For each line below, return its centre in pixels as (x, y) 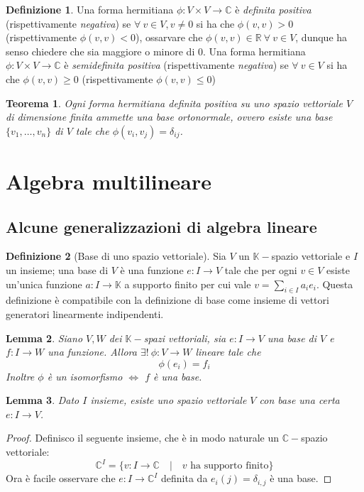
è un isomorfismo (85, 376)
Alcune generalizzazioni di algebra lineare (161, 226)
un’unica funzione (44, 284)
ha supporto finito (230, 466)
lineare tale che (228, 352)
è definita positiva (273, 9)
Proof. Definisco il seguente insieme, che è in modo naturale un (142, 438)
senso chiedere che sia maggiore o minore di (100, 51)
